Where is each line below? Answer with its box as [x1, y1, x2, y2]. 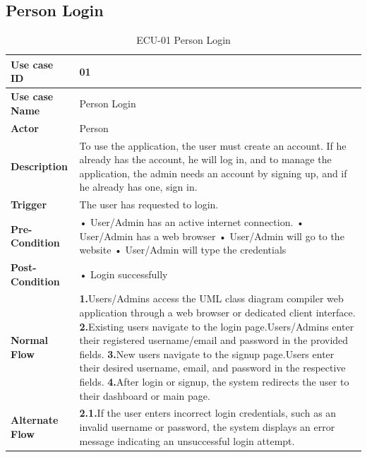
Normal [11, 333, 48, 348]
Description [11, 158, 68, 173]
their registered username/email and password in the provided [79, 333, 349, 348]
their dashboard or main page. [79, 388, 210, 403]
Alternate [11, 413, 59, 427]
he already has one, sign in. [79, 179, 198, 194]
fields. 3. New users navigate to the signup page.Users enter [79, 346, 335, 361]
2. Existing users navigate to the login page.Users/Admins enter [79, 319, 354, 333]
